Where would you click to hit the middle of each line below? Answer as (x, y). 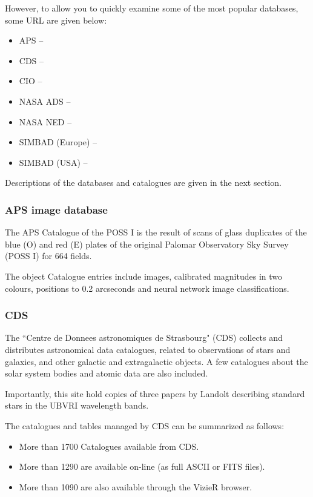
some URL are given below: (56, 20)
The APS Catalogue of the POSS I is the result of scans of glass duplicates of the (156, 232)
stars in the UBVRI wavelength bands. (77, 405)
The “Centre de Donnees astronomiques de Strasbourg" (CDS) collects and (144, 337)
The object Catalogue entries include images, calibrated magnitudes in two (144, 276)
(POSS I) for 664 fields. (48, 256)
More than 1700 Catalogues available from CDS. (109, 446)
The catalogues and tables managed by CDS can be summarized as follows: (145, 425)
